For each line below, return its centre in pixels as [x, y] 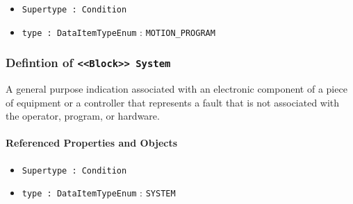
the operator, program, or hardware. [83, 116]
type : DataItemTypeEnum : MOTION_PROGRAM [118, 31]
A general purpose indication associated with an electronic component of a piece [176, 89]
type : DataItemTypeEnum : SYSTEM [99, 193]
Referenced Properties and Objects [92, 143]
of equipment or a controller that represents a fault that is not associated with [173, 102]
